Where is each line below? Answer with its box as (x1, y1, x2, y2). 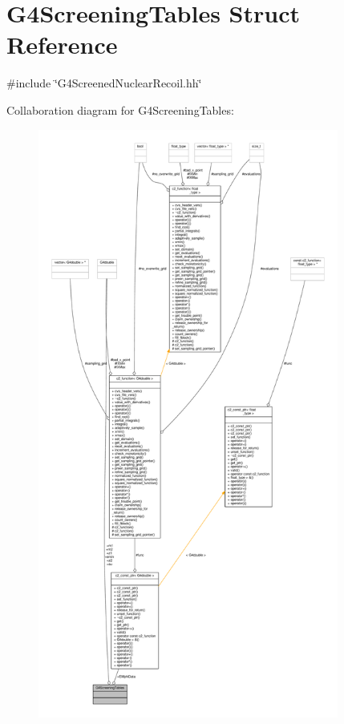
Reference (6, 28, 118, 61)
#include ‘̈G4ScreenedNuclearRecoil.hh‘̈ (6, 75, 202, 91)
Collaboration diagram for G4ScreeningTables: (6, 101, 234, 118)
